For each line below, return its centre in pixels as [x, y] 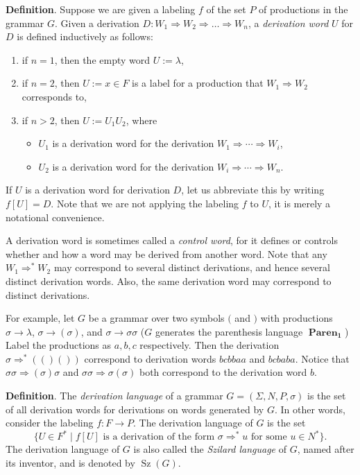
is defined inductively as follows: [85, 36]
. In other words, [310, 409]
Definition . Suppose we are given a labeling [101, 9]
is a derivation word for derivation [97, 190]
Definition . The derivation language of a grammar [114, 396]
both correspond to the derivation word [223, 372]
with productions [297, 318]
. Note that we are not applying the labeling [145, 203]
